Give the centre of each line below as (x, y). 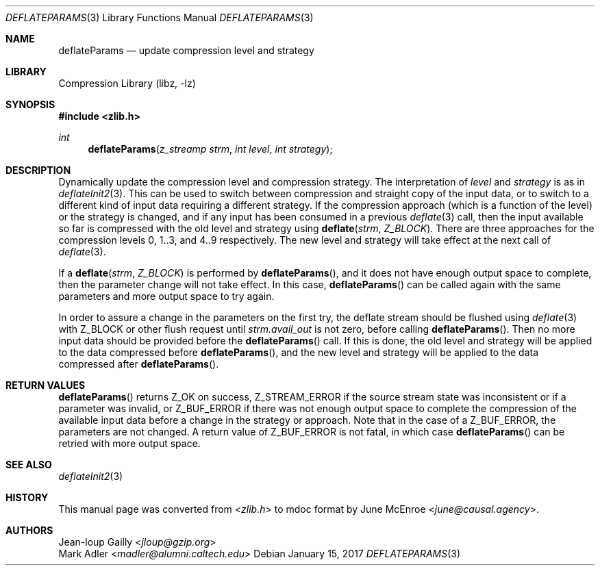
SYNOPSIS (30, 104)
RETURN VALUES (46, 385)
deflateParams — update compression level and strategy (186, 50)
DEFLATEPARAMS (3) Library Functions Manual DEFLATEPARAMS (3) (160, 17)
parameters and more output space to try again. (166, 296)
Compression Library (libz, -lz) (127, 83)
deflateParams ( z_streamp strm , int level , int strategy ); (210, 149)
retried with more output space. (129, 443)
